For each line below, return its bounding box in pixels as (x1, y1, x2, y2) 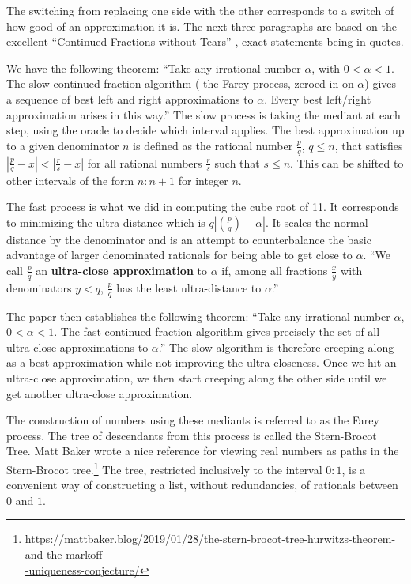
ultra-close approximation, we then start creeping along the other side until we (6, 369, 387, 386)
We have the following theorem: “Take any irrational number (6, 59, 301, 76)
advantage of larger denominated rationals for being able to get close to (6, 247, 353, 263)
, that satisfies (334, 137, 403, 153)
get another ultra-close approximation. (6, 385, 193, 401)
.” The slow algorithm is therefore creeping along (158, 338, 394, 355)
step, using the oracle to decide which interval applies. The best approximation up (6, 122, 405, 138)
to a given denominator (6, 137, 119, 153)
